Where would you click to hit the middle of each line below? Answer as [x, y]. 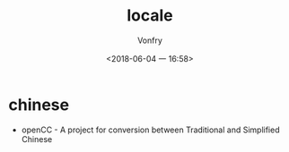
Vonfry [150, 40]
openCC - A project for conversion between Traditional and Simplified [150, 130]
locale [150, 16]
